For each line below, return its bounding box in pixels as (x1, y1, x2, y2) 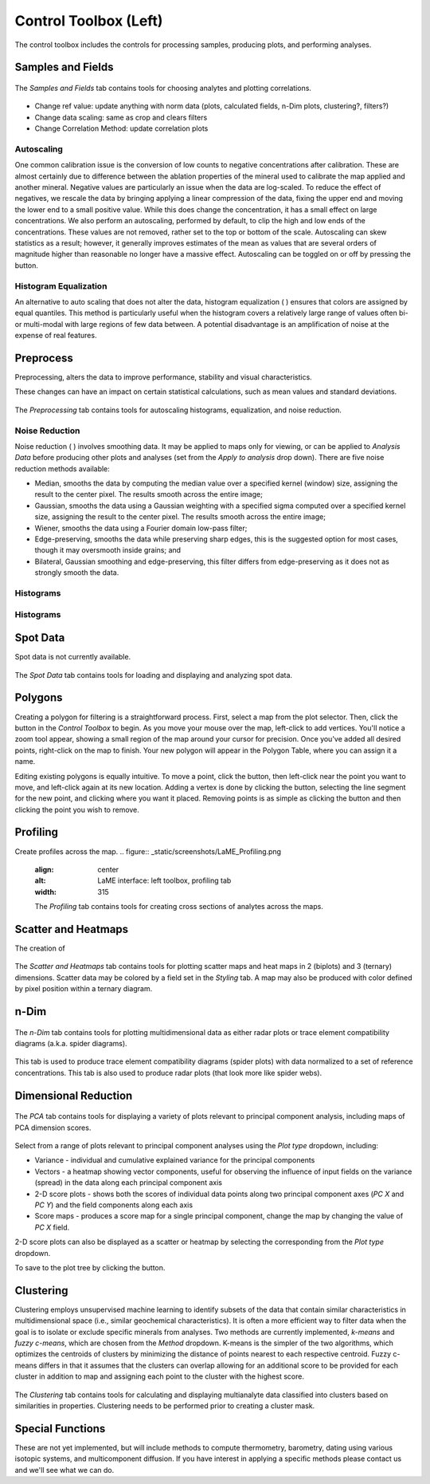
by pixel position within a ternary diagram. (14, 984, 153, 994)
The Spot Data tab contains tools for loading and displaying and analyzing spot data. (14, 670, 293, 679)
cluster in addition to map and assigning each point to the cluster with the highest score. (14, 1372, 304, 1381)
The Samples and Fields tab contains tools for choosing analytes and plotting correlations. (14, 83, 312, 93)
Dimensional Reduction (14, 1088, 133, 1102)
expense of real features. (14, 331, 97, 340)
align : (34, 864, 54, 874)
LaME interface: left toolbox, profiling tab (97, 876, 232, 885)
